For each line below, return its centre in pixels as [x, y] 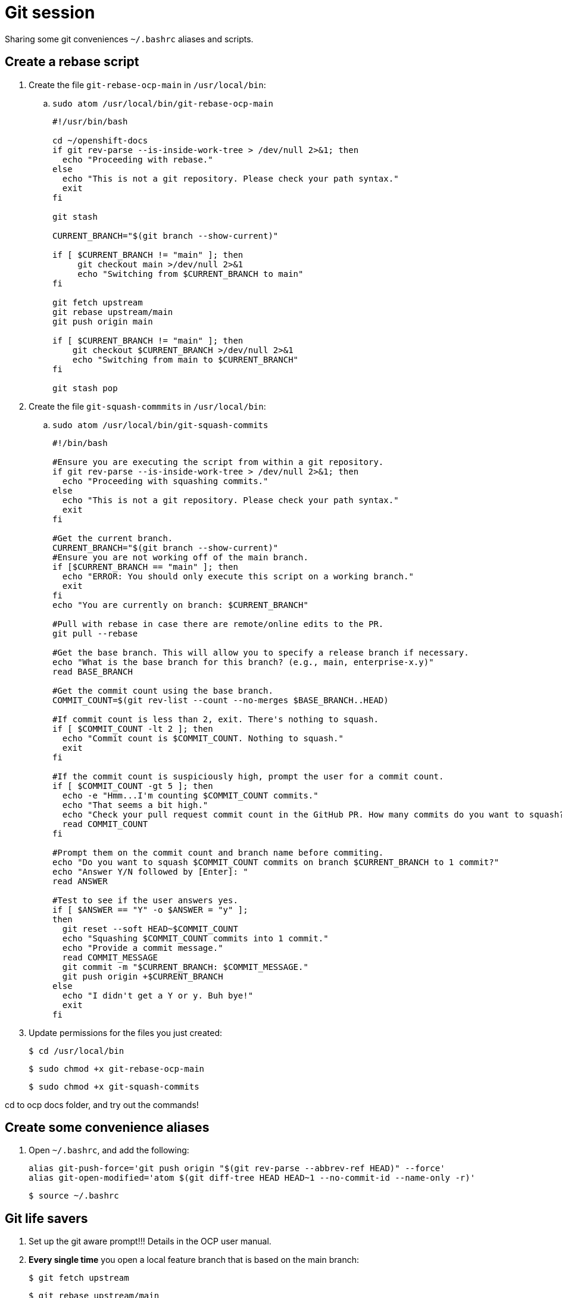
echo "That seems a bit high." [135, 805]
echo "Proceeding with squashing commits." [165, 481]
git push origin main [103, 321]
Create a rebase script [72, 62]
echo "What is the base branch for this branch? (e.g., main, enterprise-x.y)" [243, 662]
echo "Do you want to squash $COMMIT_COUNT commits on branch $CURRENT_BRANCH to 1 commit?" [276, 862]
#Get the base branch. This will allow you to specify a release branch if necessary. [261, 652]
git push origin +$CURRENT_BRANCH [143, 976]
